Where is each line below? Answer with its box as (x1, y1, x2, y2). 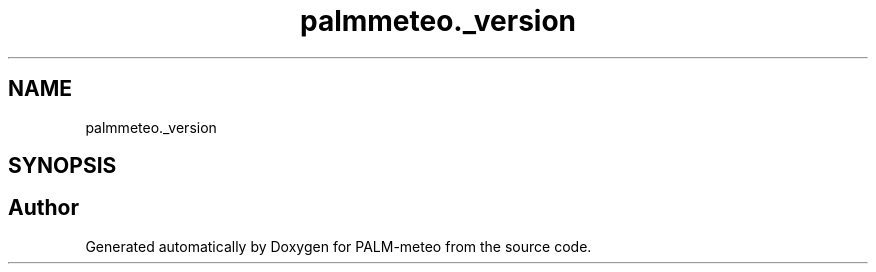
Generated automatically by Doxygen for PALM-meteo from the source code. (85, 237, 592, 255)
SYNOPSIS (8, 153, 117, 179)
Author (8, 195, 79, 221)
